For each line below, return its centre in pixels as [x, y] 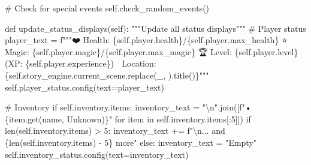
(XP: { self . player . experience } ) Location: [81, 63]
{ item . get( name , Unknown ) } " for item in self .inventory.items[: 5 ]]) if [128, 118]
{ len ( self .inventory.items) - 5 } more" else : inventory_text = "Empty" [131, 142]
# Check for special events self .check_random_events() [107, 8]
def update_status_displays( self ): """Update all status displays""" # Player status [155, 28]
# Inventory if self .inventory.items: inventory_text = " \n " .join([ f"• [128, 107]
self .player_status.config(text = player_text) [84, 87]
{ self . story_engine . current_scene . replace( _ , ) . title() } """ [107, 75]
